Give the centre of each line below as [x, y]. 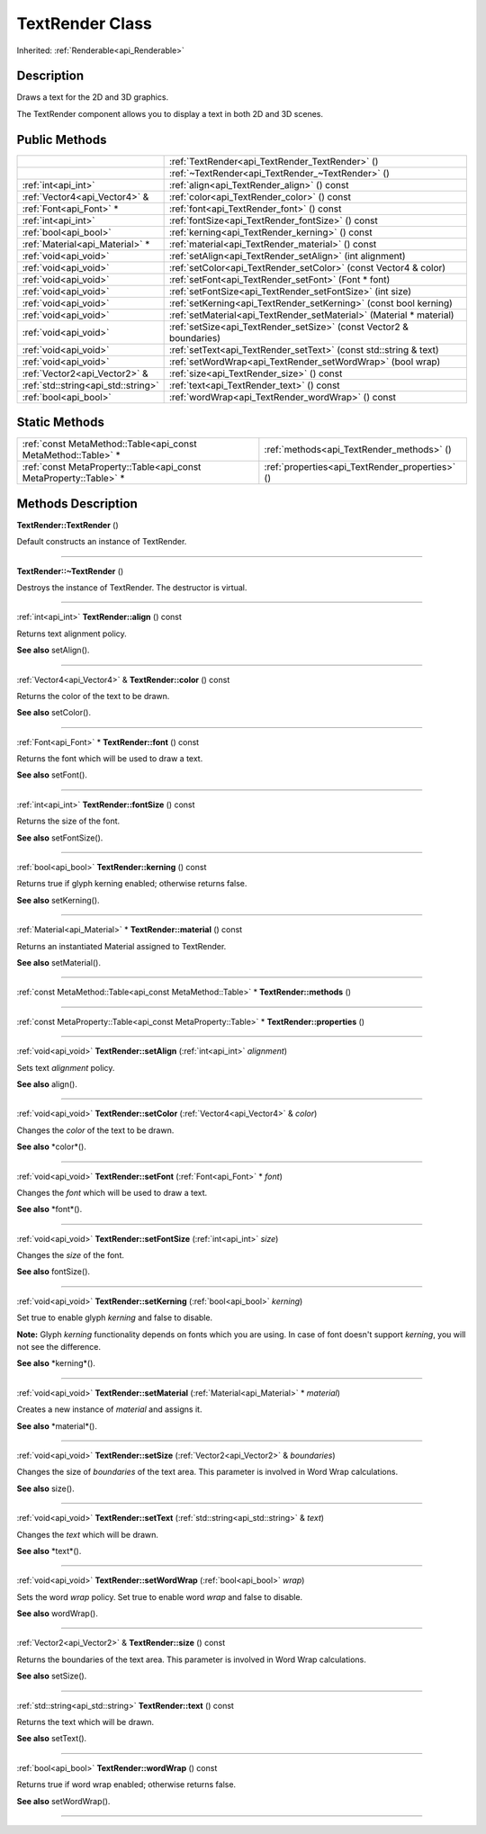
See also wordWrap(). [57, 1614]
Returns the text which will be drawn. [85, 1722]
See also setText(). [52, 1739]
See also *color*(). [52, 1146]
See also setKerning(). [58, 900]
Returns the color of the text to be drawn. [93, 696]
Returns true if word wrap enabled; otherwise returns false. [126, 1785]
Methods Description [77, 503]
